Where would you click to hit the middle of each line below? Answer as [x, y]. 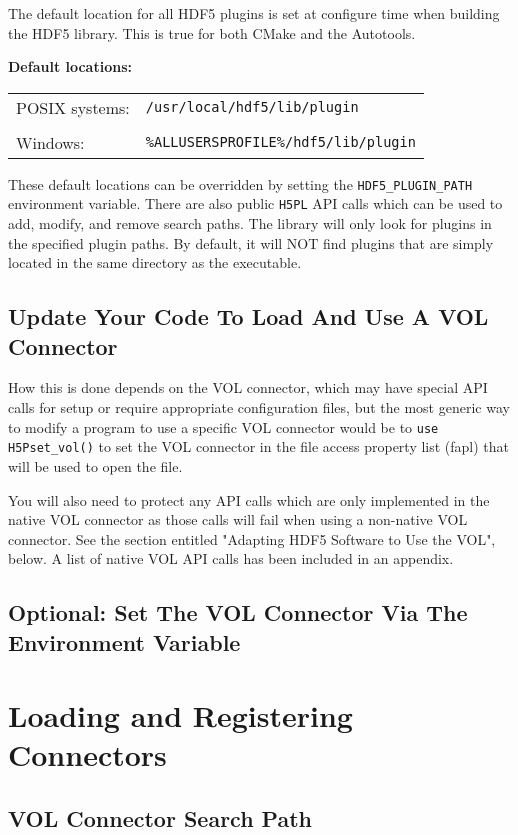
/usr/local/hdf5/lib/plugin [252, 107]
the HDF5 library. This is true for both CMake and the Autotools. [212, 32]
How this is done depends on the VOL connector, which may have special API [248, 387]
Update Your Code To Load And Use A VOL [248, 316]
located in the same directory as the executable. [155, 262]
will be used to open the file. [95, 465]
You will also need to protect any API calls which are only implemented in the [249, 499]
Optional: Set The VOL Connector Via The [238, 612]
